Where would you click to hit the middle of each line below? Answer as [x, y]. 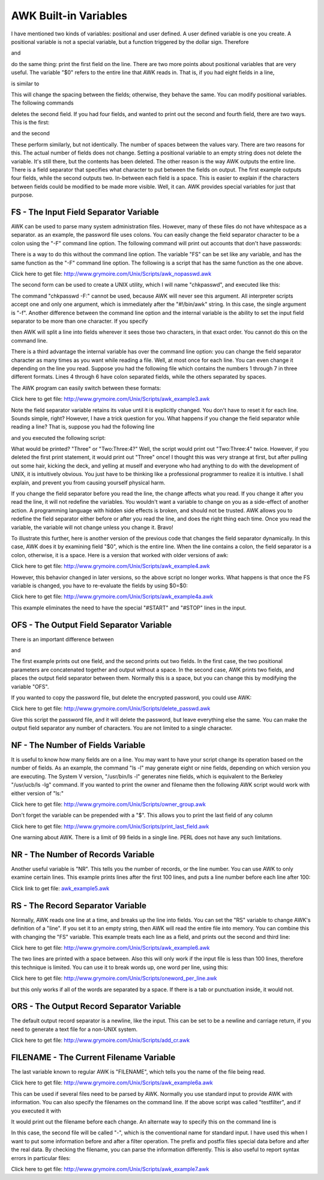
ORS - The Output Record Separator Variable [96, 1007]
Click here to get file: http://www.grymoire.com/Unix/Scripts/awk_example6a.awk [112, 1083]
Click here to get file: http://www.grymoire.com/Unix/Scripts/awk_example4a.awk [112, 597]
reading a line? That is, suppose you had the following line [83, 427]
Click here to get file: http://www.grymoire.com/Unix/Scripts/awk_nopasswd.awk [111, 274]
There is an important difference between [62, 639]
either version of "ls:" [37, 793]
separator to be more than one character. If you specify [79, 321]
